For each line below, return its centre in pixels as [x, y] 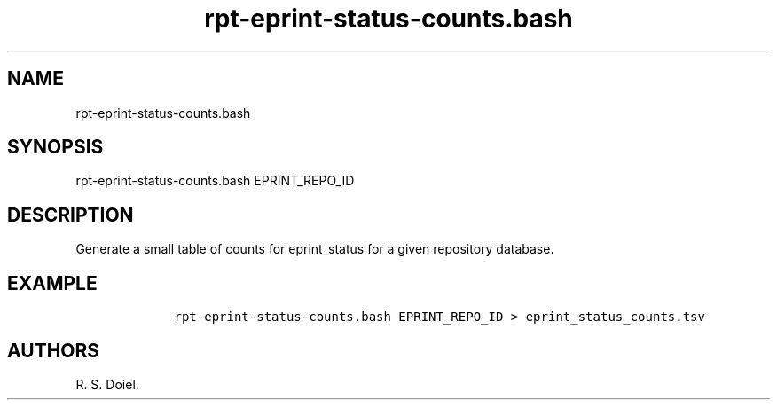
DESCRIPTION [71, 215]
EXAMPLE [52, 283]
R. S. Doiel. [107, 384]
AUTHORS [54, 350]
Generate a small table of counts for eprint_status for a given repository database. [315, 249]
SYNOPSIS [55, 147]
